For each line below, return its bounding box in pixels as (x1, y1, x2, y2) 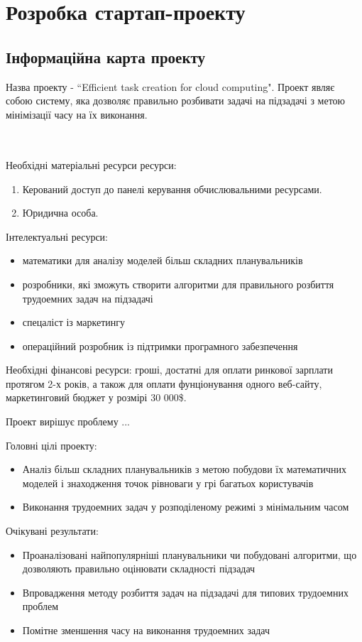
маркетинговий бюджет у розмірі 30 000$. (6, 390, 187, 405)
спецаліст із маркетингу (22, 315, 125, 330)
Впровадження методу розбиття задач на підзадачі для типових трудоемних (22, 584, 349, 599)
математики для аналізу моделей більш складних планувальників (22, 253, 303, 268)
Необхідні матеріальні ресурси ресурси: (6, 157, 177, 172)
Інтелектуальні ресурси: (6, 229, 108, 244)
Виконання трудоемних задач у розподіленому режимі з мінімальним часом (22, 499, 349, 514)
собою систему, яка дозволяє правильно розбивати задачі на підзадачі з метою (6, 93, 346, 108)
